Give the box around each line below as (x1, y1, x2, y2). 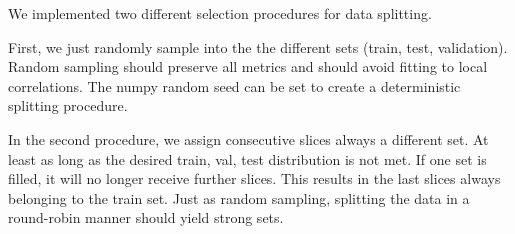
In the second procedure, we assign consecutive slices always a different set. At (8, 128, 489, 149)
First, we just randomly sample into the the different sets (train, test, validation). (8, 36, 508, 57)
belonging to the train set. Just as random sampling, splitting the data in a (8, 187, 470, 208)
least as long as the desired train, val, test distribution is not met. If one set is (8, 148, 487, 169)
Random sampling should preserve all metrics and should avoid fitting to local (8, 56, 488, 77)
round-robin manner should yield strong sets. (8, 207, 284, 228)
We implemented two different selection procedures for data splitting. (8, 3, 432, 23)
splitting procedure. (8, 95, 128, 116)
